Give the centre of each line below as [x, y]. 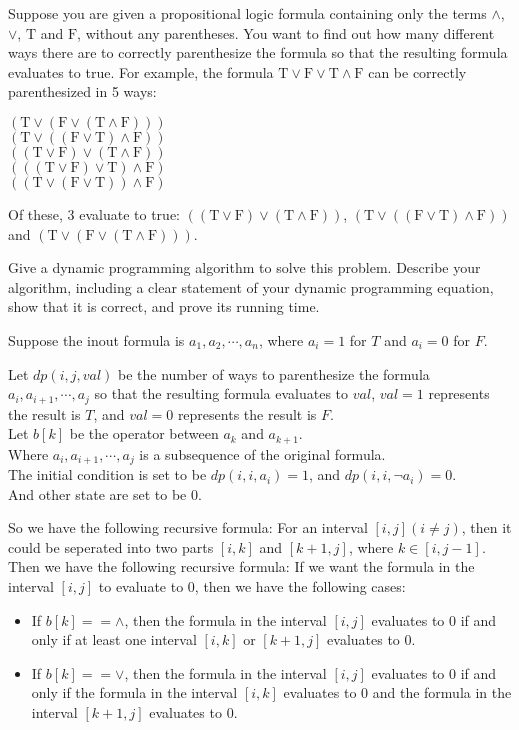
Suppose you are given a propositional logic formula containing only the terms [247, 13]
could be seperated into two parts [111, 546]
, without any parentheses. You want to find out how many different [286, 32]
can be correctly [417, 71]
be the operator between [144, 433]
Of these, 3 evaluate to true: [94, 213]
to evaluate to [141, 586]
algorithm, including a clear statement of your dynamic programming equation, [251, 286]
